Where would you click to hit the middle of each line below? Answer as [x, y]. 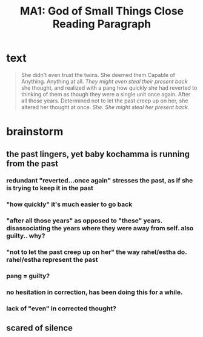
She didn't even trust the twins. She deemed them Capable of [98, 75]
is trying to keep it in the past [50, 188]
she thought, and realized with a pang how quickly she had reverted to [109, 88]
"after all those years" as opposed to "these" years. [84, 221]
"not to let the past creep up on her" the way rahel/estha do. [97, 252]
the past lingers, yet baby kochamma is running [98, 154]
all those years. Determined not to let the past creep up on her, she [105, 101]
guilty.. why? [26, 236]
